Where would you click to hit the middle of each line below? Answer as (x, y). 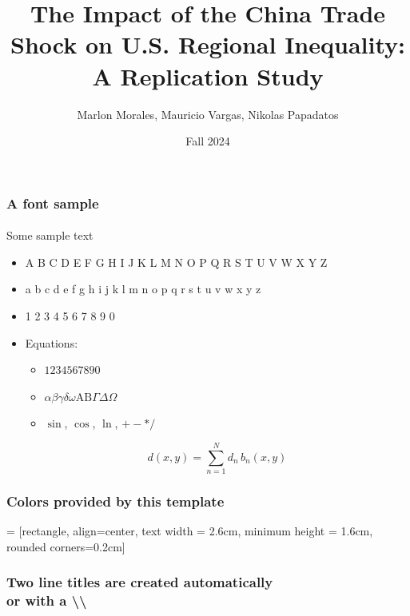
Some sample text (50, 235)
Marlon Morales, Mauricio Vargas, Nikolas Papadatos (208, 114)
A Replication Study (208, 76)
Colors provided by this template (115, 501)
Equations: (52, 342)
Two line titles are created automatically (140, 582)
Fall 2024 (208, 141)
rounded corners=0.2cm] (66, 546)
